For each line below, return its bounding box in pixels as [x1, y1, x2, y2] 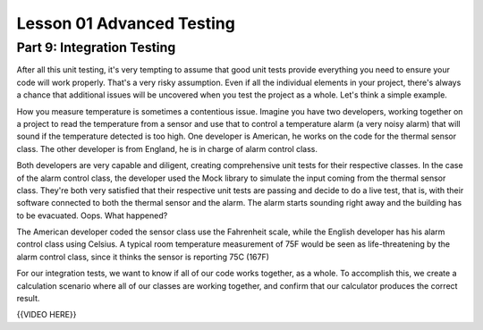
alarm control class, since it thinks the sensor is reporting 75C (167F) [16, 251, 270, 262]
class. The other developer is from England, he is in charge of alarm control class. [16, 143, 318, 154]
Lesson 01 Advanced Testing [16, 13, 236, 33]
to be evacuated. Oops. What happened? [16, 210, 168, 221]
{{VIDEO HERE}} [16, 309, 77, 320]
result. [16, 293, 40, 304]
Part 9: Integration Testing [16, 39, 176, 55]
